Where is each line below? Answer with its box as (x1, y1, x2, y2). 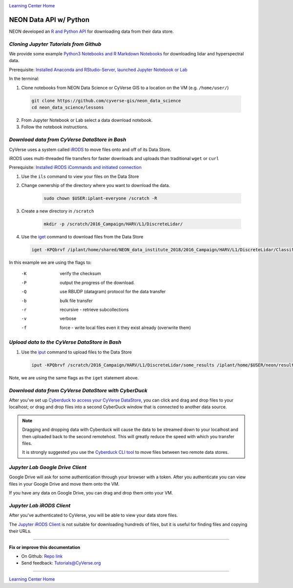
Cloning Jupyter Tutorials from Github (9, 41, 102, 47)
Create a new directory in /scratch (21, 208, 94, 214)
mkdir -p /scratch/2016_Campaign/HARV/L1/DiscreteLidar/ (43, 221, 183, 227)
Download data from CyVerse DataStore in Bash (9, 136, 126, 143)
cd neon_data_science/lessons (31, 104, 104, 110)
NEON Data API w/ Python (9, 15, 90, 24)
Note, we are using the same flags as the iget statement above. (9, 375, 139, 380)
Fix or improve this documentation (9, 544, 81, 550)
